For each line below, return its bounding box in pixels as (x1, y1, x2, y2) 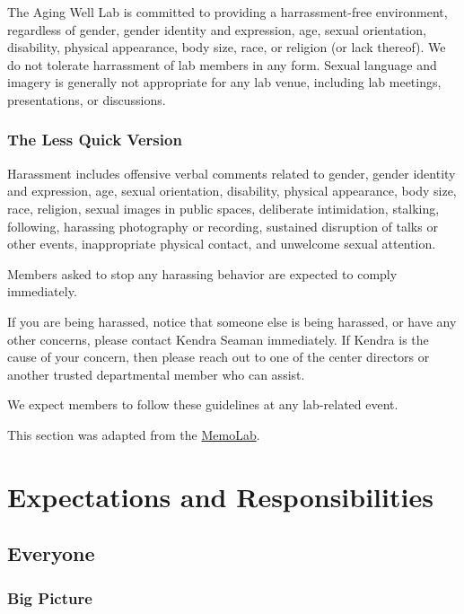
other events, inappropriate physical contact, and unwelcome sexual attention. (7, 234, 436, 253)
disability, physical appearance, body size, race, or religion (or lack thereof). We (7, 38, 446, 57)
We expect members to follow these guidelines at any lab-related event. (7, 395, 398, 414)
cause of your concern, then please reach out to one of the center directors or (7, 347, 430, 366)
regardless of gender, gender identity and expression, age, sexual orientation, (7, 20, 426, 39)
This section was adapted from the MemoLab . (7, 425, 260, 443)
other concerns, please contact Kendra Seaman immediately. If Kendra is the (7, 329, 429, 348)
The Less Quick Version (7, 128, 182, 151)
